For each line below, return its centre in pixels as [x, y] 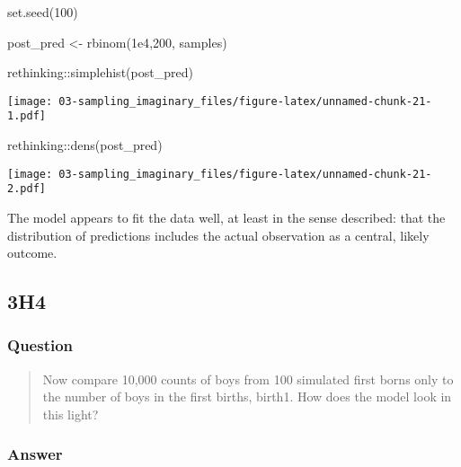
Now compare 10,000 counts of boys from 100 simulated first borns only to [248, 379]
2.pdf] [27, 189]
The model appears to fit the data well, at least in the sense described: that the [226, 217]
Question [40, 345]
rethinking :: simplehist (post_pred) [100, 72]
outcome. [32, 253]
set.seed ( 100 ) [43, 12]
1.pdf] [27, 116]
